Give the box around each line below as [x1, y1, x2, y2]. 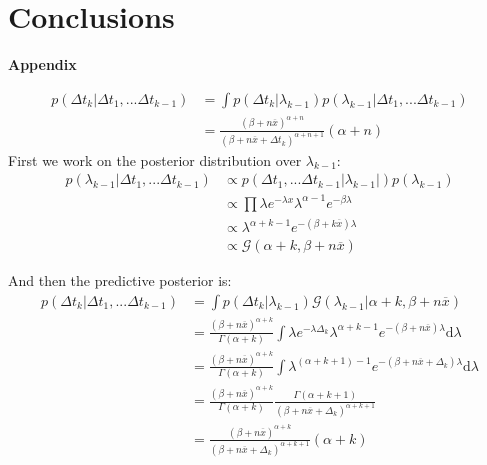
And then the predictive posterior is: [8, 270, 232, 291]
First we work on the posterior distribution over [8, 149, 302, 170]
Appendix [8, 54, 77, 75]
